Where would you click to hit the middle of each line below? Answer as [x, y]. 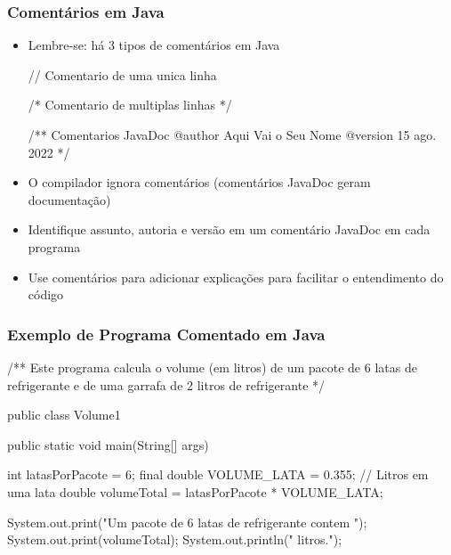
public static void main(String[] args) [108, 444]
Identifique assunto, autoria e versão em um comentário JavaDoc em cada [229, 229]
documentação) [69, 199]
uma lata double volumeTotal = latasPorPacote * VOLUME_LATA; [195, 491]
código [46, 294]
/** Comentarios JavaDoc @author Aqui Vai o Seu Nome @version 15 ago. [232, 135]
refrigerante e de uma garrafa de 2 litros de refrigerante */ [166, 384]
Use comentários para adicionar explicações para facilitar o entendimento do [236, 277]
